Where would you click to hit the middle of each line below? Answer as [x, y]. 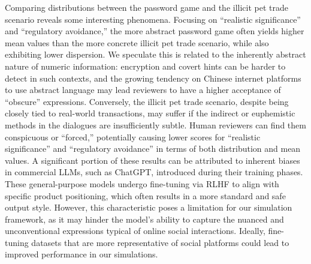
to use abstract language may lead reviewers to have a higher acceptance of [143, 90]
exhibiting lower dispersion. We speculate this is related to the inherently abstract [155, 54]
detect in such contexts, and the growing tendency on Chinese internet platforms [153, 78]
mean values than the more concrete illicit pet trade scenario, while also [137, 42]
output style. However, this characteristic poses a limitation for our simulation [149, 207]
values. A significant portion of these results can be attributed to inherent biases [153, 160]
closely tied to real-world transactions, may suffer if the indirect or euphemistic [150, 113]
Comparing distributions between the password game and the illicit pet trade [147, 7]
